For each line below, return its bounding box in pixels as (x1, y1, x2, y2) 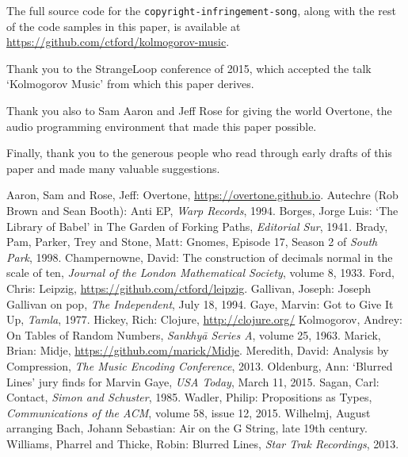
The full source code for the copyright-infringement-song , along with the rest (6, 2, 396, 18)
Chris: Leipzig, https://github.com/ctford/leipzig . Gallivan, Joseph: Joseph (6, 279, 372, 296)
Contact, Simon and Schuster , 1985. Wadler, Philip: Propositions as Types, (6, 389, 372, 405)
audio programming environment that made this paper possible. (6, 117, 317, 134)
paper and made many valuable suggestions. (6, 159, 220, 176)
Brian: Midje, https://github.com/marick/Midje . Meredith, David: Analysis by (6, 342, 389, 359)
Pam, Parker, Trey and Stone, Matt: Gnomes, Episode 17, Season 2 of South (6, 233, 378, 250)
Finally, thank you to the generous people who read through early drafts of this (6, 144, 392, 161)
